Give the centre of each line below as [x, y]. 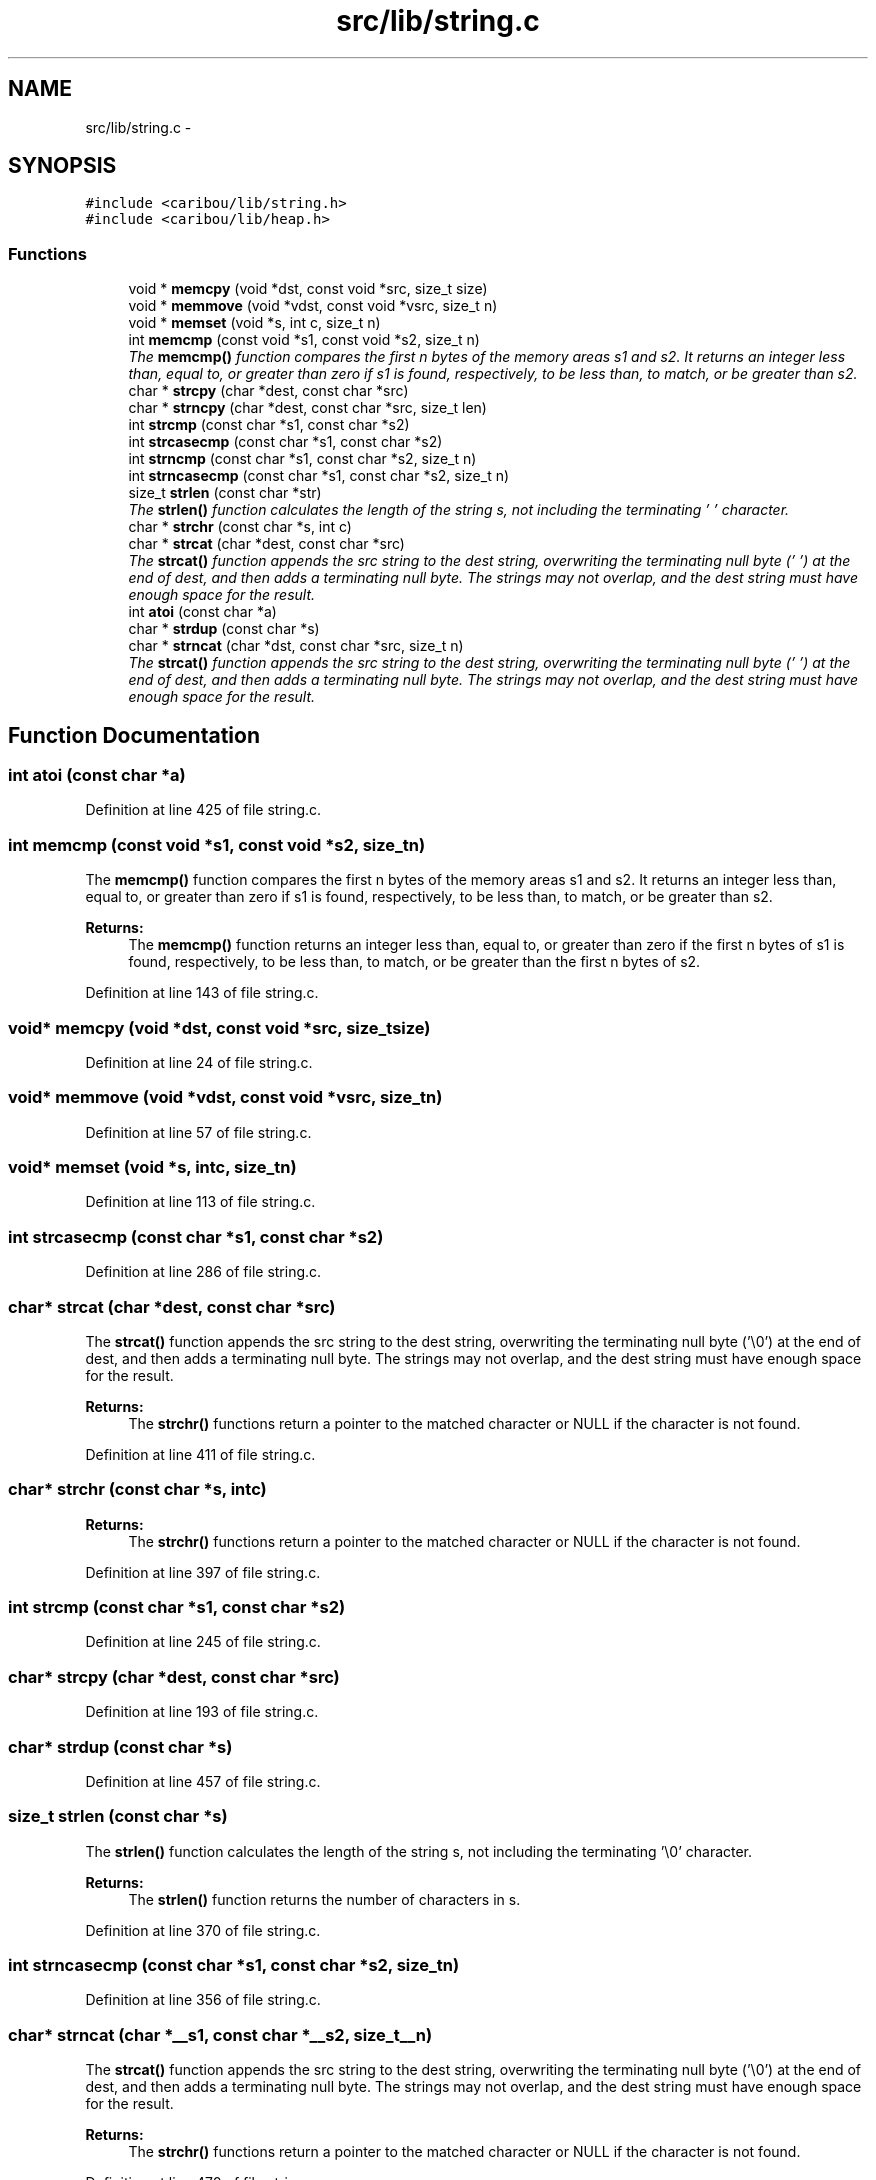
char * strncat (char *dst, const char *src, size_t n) [296, 646]
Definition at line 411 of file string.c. [200, 1454]
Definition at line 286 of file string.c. [203, 1272]
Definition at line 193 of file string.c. [202, 1712]
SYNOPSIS [62, 166]
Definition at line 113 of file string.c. [200, 1202]
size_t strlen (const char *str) [225, 493]
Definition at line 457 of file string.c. [203, 1781]
